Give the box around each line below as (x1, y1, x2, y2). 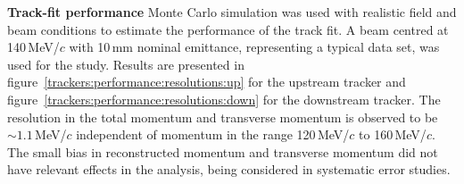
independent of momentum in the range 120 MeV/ (76, 125, 350, 144)
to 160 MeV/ (359, 125, 427, 144)
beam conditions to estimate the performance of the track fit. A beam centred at (7, 20, 449, 38)
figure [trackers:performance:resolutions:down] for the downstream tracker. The (7, 89, 441, 108)
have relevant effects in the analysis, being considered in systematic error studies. (7, 160, 451, 179)
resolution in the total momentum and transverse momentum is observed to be (7, 107, 438, 126)
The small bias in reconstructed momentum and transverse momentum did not (7, 142, 438, 161)
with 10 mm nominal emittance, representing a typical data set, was (69, 38, 440, 56)
